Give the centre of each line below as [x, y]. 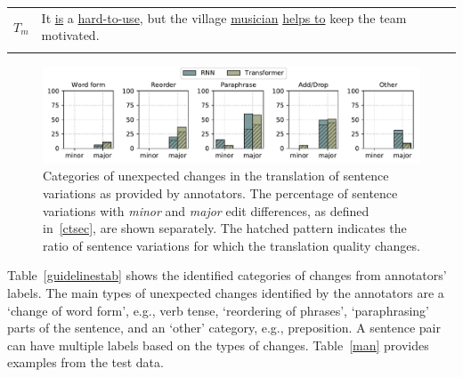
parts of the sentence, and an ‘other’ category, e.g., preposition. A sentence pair [224, 328]
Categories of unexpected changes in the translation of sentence [216, 176]
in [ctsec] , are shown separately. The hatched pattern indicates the [225, 228]
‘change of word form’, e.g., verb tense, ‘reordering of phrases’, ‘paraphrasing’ [218, 310]
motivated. [70, 35]
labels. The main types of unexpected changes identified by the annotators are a [226, 292]
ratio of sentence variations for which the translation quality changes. [231, 245]
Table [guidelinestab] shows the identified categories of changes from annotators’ [227, 275]
